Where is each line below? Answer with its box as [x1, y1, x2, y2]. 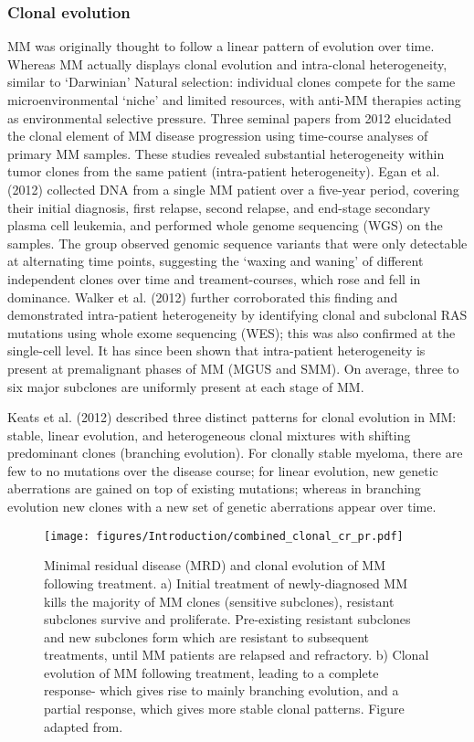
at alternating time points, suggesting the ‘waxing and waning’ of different [7, 251, 424, 270]
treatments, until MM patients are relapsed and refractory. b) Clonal [44, 645, 429, 664]
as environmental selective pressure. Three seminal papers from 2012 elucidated [7, 108, 452, 127]
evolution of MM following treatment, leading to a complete [44, 662, 379, 682]
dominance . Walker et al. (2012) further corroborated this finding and [7, 287, 398, 306]
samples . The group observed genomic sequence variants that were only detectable [7, 233, 468, 252]
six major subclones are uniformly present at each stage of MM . [7, 376, 364, 396]
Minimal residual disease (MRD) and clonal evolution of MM [44, 556, 386, 575]
